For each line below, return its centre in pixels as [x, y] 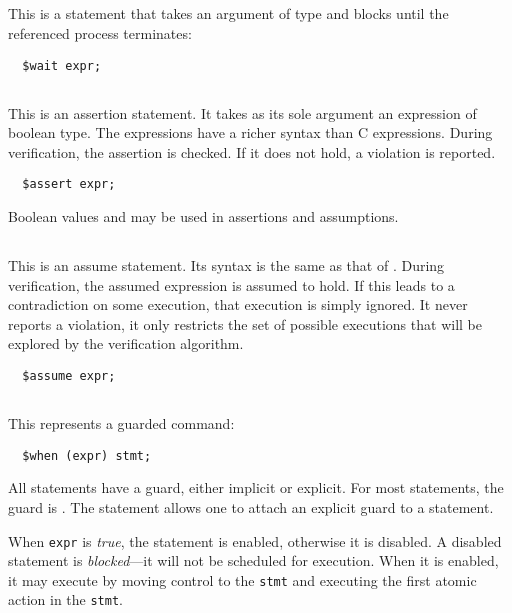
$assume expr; [69, 376]
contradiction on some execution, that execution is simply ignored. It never [238, 304]
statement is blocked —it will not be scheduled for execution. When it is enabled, [253, 560]
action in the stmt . [65, 599]
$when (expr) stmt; [87, 455]
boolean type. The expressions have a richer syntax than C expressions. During [250, 132]
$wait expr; [62, 65]
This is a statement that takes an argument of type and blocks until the [228, 13]
